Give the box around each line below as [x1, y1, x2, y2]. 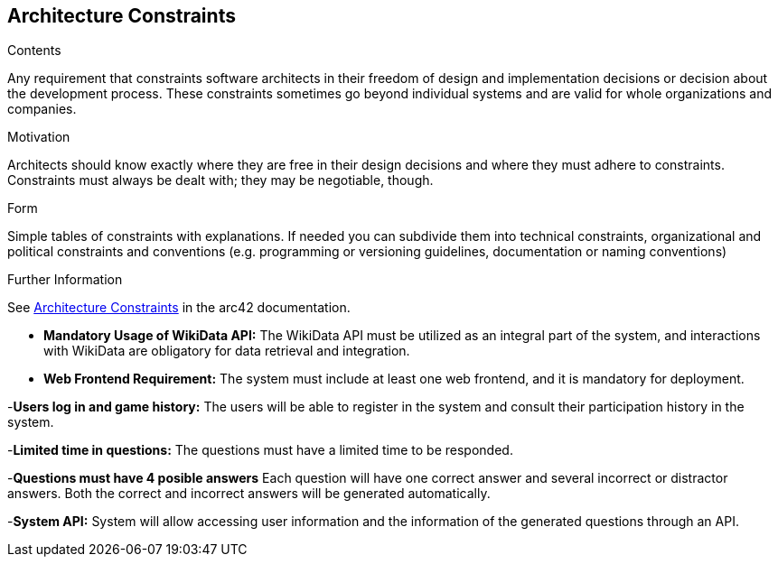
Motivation [7, 129, 70, 145]
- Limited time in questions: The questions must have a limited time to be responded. [7, 442, 513, 458]
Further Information [7, 272, 123, 288]
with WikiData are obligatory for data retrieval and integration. [43, 343, 410, 359]
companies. [7, 101, 77, 117]
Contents [7, 42, 61, 59]
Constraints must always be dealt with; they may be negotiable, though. [7, 172, 434, 189]
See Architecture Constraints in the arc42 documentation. [7, 300, 351, 316]
